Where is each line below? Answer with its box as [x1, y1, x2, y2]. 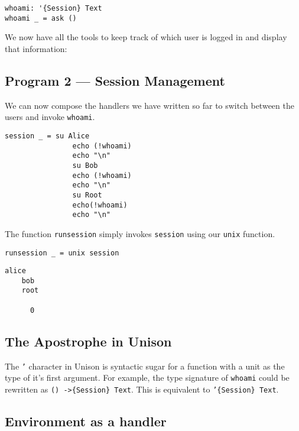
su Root [72, 190, 102, 199]
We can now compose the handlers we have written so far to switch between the [5, 99, 294, 111]
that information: [5, 42, 67, 54]
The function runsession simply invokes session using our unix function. [5, 227, 275, 239]
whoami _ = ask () [5, 14, 77, 22]
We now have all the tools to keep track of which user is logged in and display [5, 31, 287, 43]
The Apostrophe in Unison [5, 332, 172, 350]
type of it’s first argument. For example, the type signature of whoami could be [5, 371, 290, 384]
